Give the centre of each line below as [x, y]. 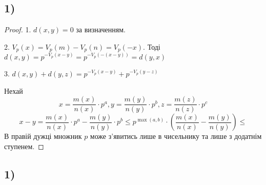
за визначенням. [101, 29]
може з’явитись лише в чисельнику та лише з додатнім [176, 136]
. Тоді [152, 46]
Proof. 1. [18, 29]
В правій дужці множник [43, 136]
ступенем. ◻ [24, 146]
